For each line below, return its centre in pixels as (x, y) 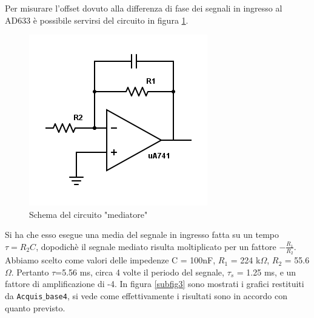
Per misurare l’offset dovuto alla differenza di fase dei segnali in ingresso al (144, 8)
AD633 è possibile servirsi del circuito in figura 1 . (97, 20)
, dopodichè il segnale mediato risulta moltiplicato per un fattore (156, 246)
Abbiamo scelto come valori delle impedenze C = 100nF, (110, 260)
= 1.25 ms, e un (266, 272)
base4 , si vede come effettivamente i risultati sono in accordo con (166, 295)
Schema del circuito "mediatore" (89, 214)
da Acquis (24, 295)
